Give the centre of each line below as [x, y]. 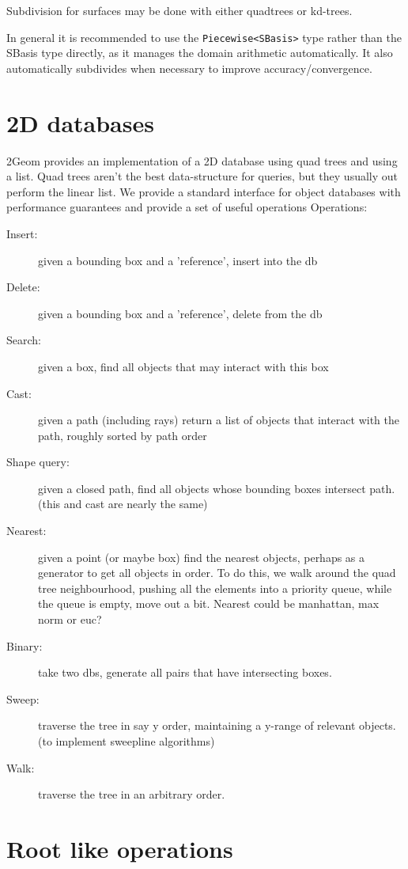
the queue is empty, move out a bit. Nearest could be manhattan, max [209, 603]
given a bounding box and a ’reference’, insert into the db [178, 260]
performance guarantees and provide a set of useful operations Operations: [187, 207]
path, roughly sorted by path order [123, 435]
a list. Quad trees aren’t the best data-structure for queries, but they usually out [202, 176]
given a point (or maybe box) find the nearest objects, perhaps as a [202, 557]
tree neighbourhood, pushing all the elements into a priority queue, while [215, 588]
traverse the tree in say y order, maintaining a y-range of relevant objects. [217, 725]
